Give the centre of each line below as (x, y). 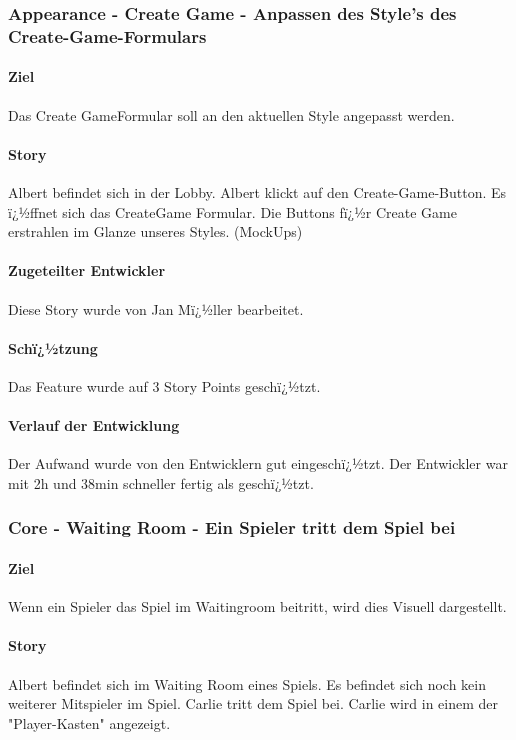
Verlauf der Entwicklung (94, 425)
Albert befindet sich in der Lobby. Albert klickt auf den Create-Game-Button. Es (257, 191)
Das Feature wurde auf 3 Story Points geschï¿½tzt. (164, 385)
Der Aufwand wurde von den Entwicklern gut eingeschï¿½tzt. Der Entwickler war (258, 463)
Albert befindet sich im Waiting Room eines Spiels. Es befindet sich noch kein (247, 683)
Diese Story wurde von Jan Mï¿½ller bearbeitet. (156, 308)
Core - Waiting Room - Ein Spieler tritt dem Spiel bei (232, 527)
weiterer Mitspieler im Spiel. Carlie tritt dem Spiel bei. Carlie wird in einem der (253, 703)
